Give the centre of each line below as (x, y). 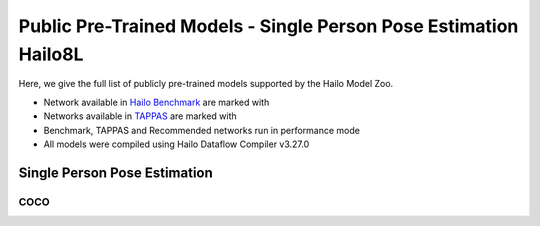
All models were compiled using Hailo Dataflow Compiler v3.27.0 (176, 144)
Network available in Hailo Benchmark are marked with (156, 102)
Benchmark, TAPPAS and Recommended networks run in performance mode (201, 130)
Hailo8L (51, 54)
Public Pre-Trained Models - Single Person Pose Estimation (268, 26)
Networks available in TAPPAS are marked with (140, 116)
